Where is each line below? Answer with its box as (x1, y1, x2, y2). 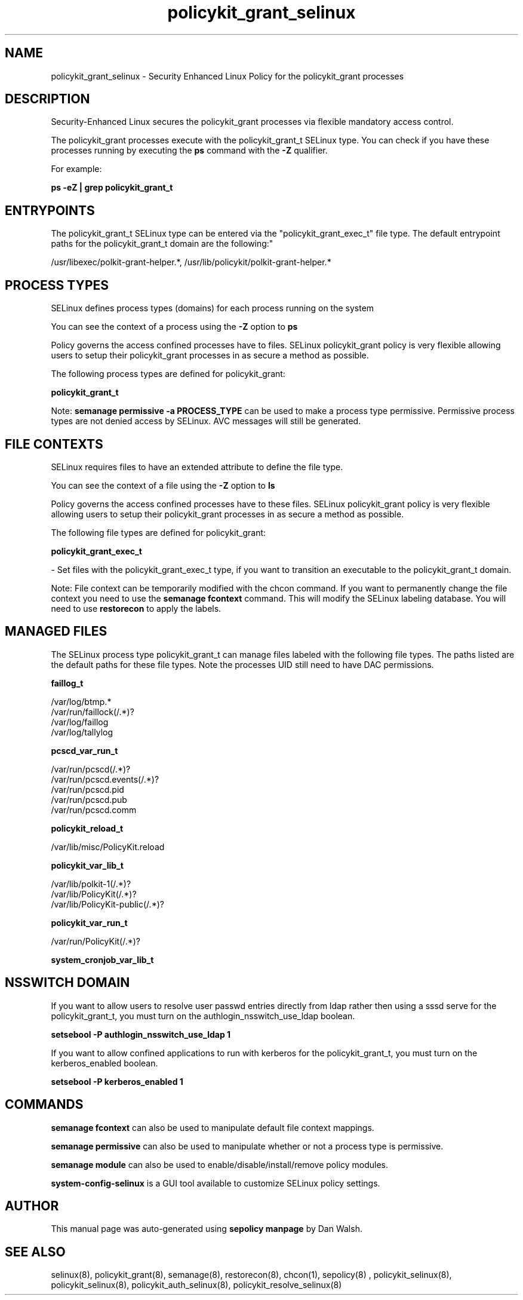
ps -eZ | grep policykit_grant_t (51, 182, 173, 193)
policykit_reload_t (51, 823, 124, 833)
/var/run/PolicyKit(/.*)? (51, 936, 141, 946)
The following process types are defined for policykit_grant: (51, 369, 285, 379)
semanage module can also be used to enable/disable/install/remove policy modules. (51, 1159, 389, 1170)
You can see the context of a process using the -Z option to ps (51, 321, 298, 332)
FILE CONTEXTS (5, 436, 103, 452)
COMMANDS (5, 1097, 84, 1112)
